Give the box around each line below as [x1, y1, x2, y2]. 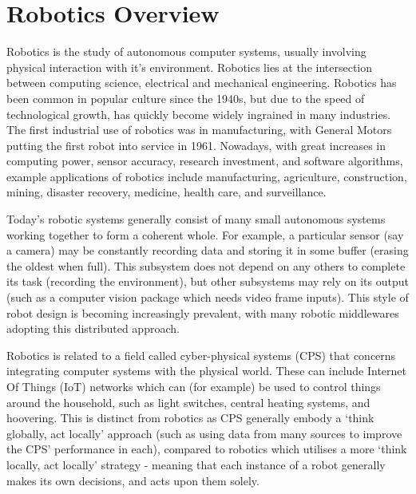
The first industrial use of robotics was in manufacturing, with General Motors [6, 121, 392, 138]
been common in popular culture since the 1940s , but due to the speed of [6, 89, 365, 106]
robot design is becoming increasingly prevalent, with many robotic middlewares [6, 304, 399, 321]
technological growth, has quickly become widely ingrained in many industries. [6, 105, 391, 122]
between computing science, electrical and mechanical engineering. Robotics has [6, 74, 397, 91]
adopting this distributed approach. [6, 320, 180, 337]
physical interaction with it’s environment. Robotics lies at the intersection [6, 58, 373, 75]
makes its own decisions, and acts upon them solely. [6, 472, 260, 488]
